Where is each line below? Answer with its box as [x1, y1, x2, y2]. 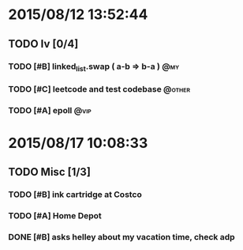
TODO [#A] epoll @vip [8, 104, 92, 116]
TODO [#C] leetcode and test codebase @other [8, 83, 191, 94]
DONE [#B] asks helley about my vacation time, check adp [8, 231, 235, 242]
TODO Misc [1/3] [8, 165, 91, 179]
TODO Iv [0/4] [8, 37, 79, 51]
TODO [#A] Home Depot [8, 210, 103, 222]
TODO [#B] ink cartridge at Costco [8, 189, 142, 200]
